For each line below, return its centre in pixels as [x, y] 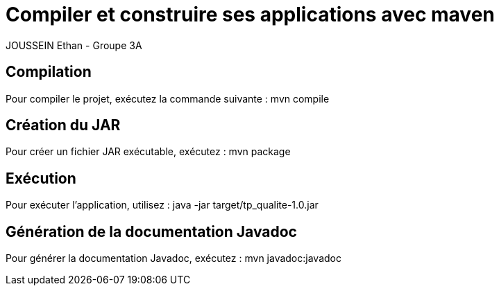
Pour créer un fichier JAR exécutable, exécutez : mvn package [148, 152]
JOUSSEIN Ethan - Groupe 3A [74, 45]
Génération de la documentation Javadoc [151, 231]
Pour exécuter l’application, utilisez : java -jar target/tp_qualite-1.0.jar [162, 205]
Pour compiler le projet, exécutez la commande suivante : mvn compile [168, 98]
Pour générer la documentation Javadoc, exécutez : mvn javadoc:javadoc [174, 258]
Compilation [49, 72]
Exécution [41, 178]
